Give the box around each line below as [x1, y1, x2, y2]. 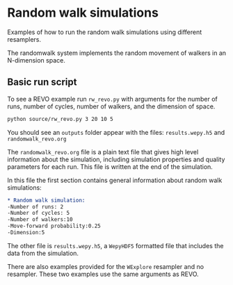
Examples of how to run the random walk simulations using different [7, 28, 202, 36]
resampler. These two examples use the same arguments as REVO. [7, 270, 200, 278]
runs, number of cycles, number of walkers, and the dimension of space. [7, 102, 216, 111]
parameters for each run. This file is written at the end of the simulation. [7, 162, 214, 171]
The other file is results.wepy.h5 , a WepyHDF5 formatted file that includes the [7, 241, 224, 250]
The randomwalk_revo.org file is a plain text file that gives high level [7, 147, 199, 156]
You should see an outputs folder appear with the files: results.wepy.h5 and [7, 128, 225, 136]
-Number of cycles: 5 [7, 210, 70, 217]
